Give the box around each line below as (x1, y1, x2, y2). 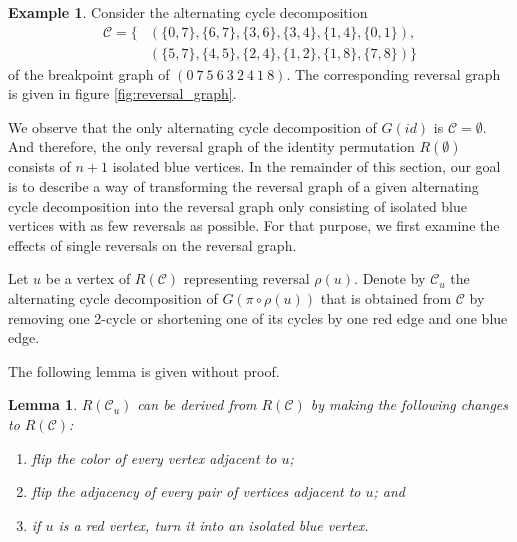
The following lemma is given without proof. (8, 360, 280, 381)
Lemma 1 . (8, 394, 78, 415)
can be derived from (137, 394, 257, 415)
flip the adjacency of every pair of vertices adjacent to (31, 481, 361, 502)
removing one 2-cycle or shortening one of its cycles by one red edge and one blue (8, 307, 508, 328)
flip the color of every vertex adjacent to (31, 447, 277, 468)
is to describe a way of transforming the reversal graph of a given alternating (8, 176, 479, 197)
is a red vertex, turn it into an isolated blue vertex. (58, 514, 369, 535)
